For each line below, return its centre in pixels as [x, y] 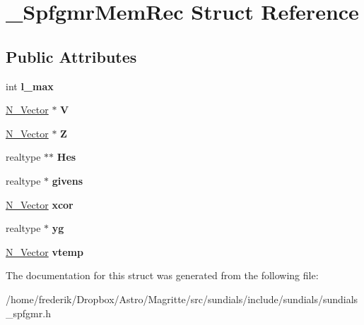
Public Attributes [71, 56]
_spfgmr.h [28, 313]
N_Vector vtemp [45, 251]
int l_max [30, 86]
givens [67, 180]
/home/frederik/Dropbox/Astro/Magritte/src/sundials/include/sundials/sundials [182, 299]
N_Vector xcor [40, 204]
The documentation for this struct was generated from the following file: [162, 275]
